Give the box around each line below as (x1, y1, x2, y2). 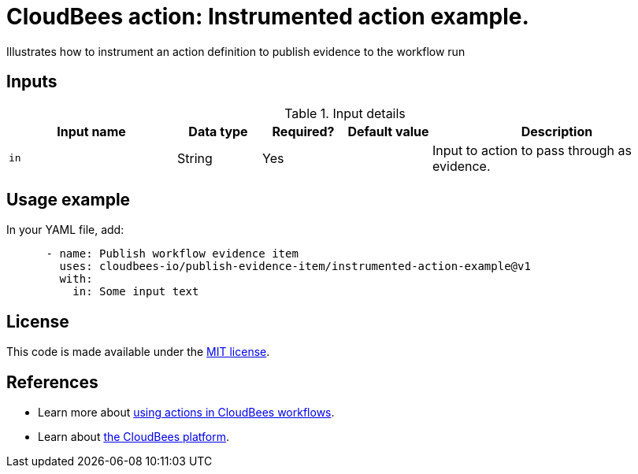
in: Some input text (72, 285, 199, 298)
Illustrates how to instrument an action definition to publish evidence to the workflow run (6, 44, 466, 58)
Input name (57, 123, 126, 139)
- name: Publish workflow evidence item (46, 247, 299, 261)
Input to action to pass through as (432, 142, 632, 158)
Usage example (6, 190, 131, 210)
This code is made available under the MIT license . (6, 345, 270, 359)
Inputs (6, 72, 57, 92)
